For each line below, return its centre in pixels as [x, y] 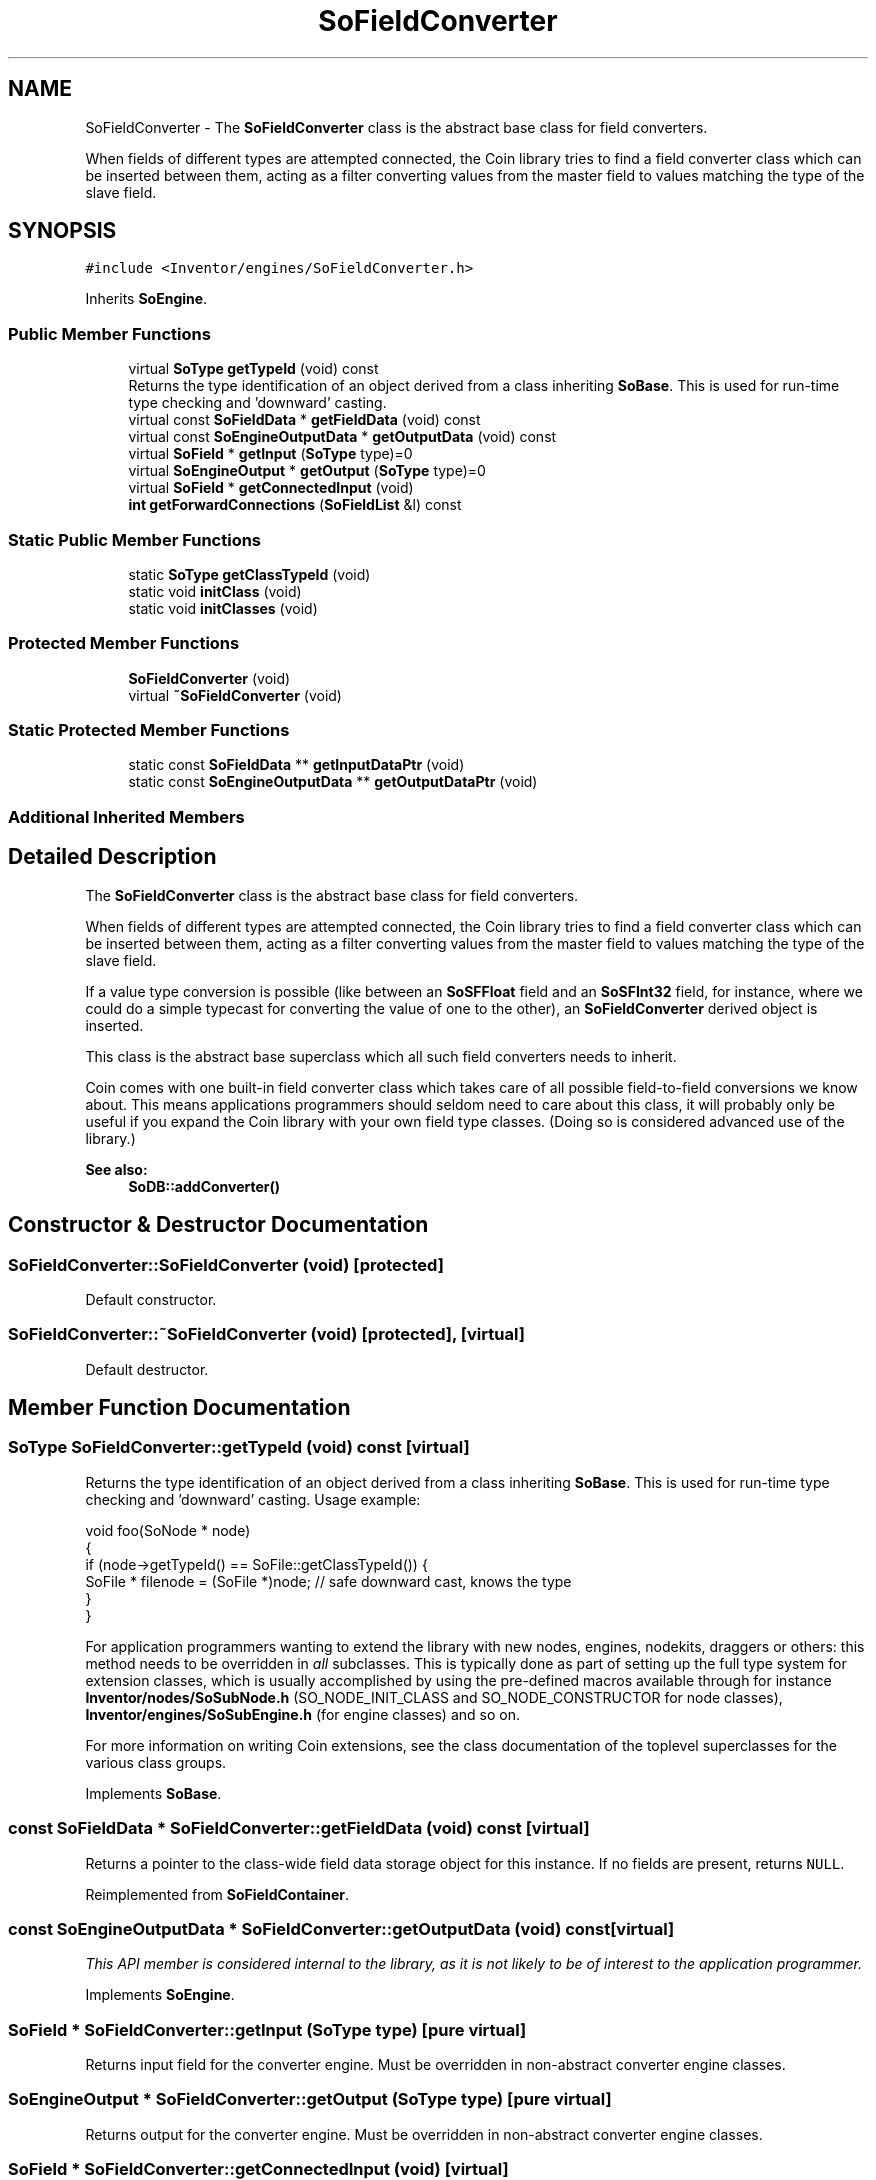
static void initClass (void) [215, 591]
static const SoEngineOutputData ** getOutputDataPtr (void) [333, 782]
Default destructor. [147, 1369]
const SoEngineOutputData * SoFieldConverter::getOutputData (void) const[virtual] [341, 1928]
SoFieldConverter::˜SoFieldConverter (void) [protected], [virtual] [266, 1334]
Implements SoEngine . [160, 1995]
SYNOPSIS [62, 231]
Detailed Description [112, 857]
